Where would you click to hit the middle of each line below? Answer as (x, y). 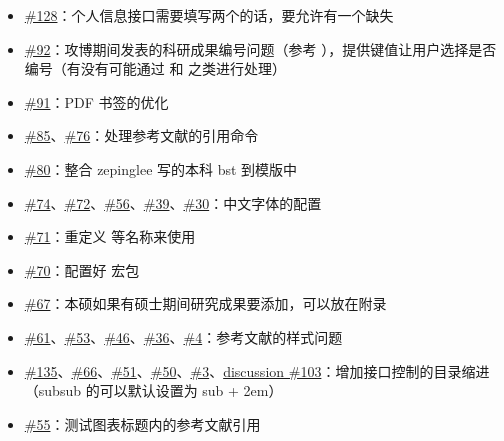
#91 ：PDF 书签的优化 (96, 101)
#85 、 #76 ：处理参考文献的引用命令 (141, 135)
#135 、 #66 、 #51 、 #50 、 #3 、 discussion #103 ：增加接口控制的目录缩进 (257, 370)
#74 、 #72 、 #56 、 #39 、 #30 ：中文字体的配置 (173, 202)
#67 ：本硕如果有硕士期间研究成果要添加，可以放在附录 (205, 303)
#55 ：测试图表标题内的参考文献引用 (142, 423)
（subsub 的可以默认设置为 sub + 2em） (153, 390)
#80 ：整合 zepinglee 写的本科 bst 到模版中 (161, 168)
